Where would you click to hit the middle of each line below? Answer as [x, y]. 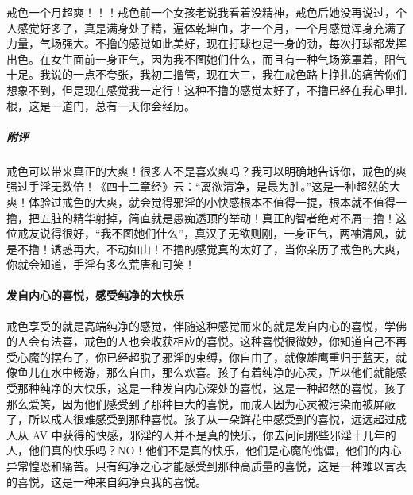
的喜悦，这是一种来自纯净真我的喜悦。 [106, 481]
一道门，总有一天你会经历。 [123, 105]
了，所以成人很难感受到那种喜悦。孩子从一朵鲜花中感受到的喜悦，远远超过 [201, 419]
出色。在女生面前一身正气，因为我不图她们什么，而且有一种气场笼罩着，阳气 [206, 58]
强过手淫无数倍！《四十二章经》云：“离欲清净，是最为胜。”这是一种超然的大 [204, 186]
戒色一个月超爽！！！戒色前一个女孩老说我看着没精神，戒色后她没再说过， [201, 12]
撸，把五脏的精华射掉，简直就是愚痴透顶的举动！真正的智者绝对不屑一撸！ [201, 217]
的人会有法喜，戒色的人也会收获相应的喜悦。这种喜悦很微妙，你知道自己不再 [206, 341]
